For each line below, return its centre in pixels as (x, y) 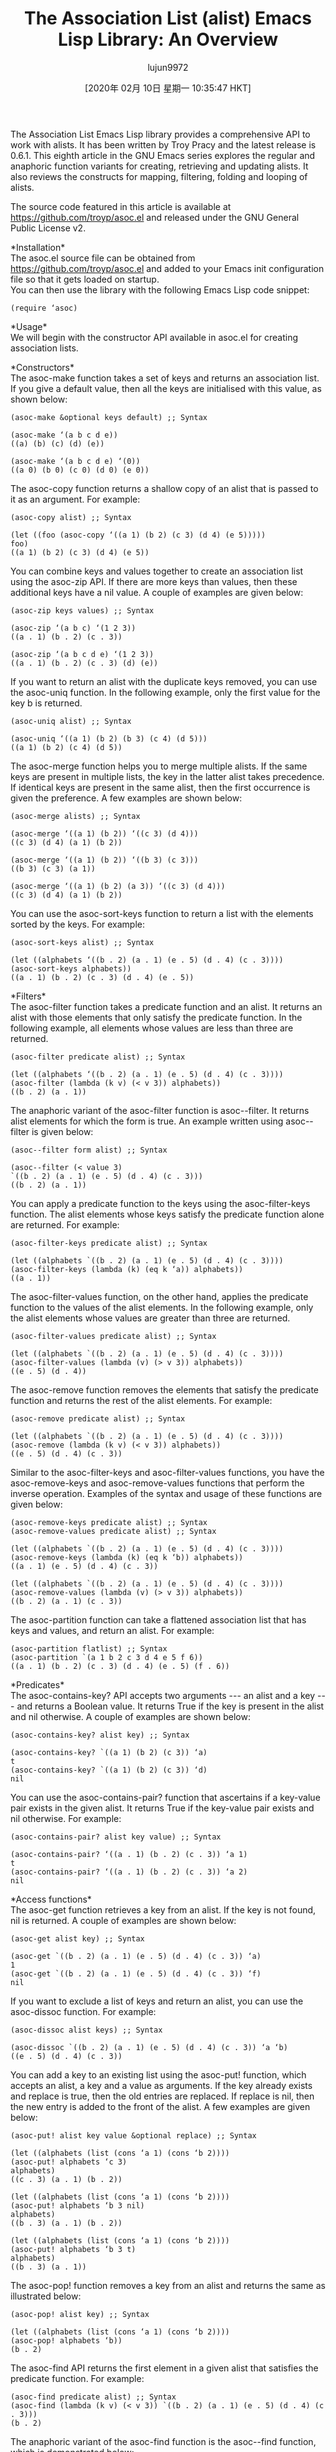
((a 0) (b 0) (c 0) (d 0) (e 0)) (80, 470)
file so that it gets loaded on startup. (85, 279)
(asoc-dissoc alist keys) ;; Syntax (86, 2030)
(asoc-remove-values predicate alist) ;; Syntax (113, 1531)
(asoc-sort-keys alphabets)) (71, 968)
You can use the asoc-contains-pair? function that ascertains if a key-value (165, 1797)
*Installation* (38, 247)
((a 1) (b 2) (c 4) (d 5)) (66, 747)
